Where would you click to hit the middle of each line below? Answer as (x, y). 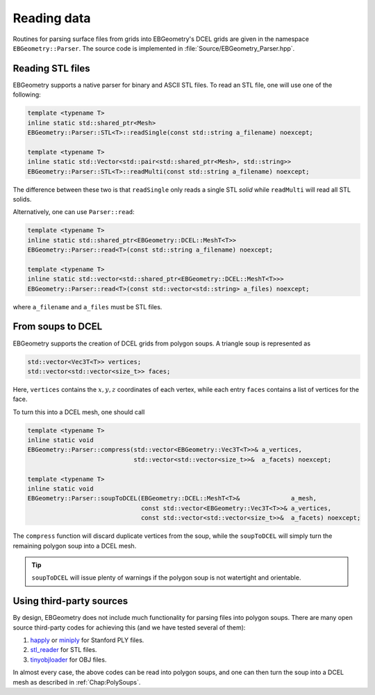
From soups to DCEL (58, 327)
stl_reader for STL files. (64, 650)
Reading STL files (51, 68)
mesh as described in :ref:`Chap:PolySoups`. (77, 682)
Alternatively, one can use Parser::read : (74, 212)
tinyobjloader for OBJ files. (68, 660)
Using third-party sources (70, 601)
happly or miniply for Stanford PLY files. (87, 640)
